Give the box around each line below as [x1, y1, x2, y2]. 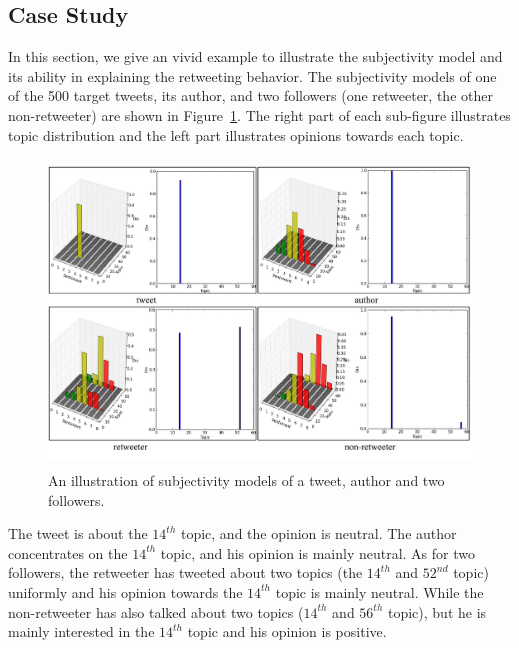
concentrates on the [8, 542, 128, 563]
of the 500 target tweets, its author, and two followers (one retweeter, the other [8, 85, 493, 106]
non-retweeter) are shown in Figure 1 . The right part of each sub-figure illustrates [8, 104, 511, 125]
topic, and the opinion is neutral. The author [180, 523, 457, 544]
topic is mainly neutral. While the [275, 581, 484, 602]
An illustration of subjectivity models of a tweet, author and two [48, 469, 445, 490]
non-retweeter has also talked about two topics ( [8, 601, 304, 622]
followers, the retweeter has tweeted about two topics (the [8, 562, 363, 583]
